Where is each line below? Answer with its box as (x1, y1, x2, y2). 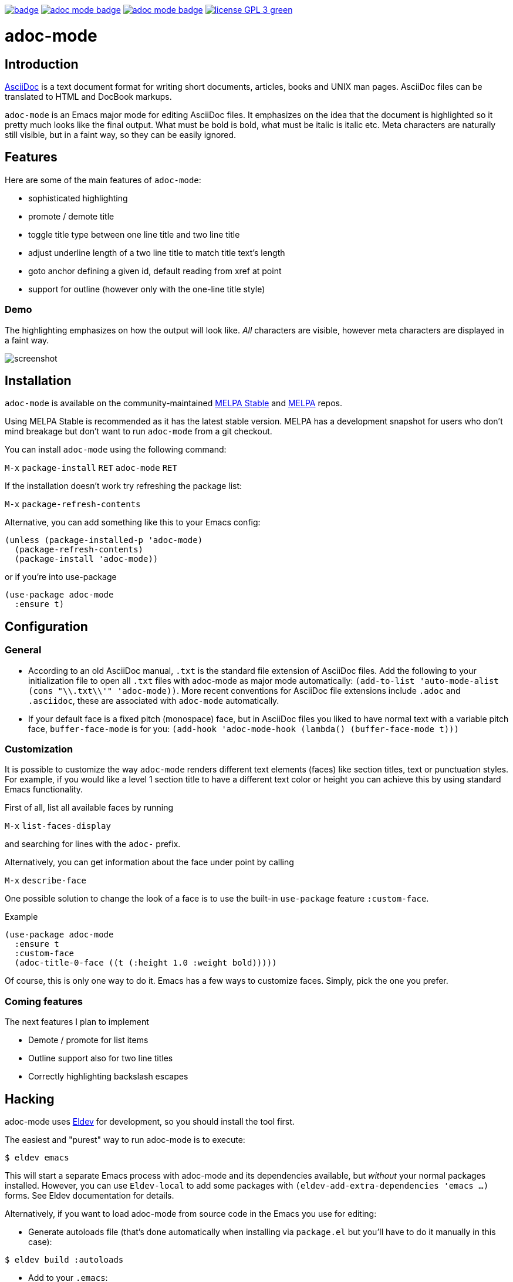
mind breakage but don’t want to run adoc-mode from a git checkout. (5, 426, 272, 437)
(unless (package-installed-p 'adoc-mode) (5, 535, 203, 545)
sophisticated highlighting (28, 193, 128, 203)
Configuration (5, 619, 88, 634)
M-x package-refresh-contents (5, 500, 141, 510)
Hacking (5, 1091, 55, 1106)
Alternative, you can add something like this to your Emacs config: (5, 517, 261, 528)
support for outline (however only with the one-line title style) (28, 284, 265, 294)
